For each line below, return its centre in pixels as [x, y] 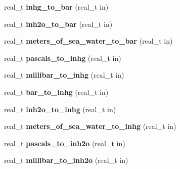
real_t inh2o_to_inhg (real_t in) [60, 109]
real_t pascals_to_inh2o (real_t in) [65, 143]
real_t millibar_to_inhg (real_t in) [64, 75]
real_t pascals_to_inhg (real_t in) [63, 58]
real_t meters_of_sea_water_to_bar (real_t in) [88, 41]
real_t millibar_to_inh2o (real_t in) [66, 160]
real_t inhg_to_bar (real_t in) [56, 7]
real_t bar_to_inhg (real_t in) [56, 92]
